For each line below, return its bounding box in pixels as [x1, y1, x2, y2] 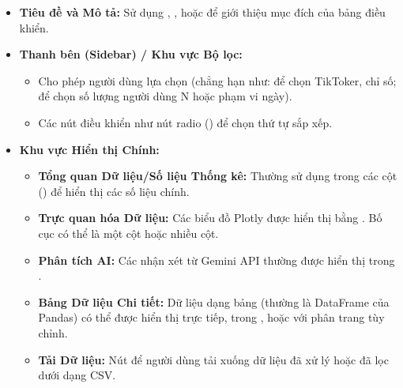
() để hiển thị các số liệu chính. [38, 183, 190, 199]
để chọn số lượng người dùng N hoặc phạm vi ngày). [38, 88, 292, 104]
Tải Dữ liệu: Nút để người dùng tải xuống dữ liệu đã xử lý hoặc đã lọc [38, 351, 389, 367]
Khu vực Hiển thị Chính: [19, 141, 160, 157]
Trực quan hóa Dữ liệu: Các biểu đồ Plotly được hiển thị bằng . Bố [38, 209, 382, 226]
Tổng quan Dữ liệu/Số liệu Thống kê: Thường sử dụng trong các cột [38, 168, 397, 184]
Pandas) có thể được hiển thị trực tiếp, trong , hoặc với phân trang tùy [38, 309, 385, 326]
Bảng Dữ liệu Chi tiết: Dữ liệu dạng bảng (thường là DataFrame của [38, 293, 390, 310]
